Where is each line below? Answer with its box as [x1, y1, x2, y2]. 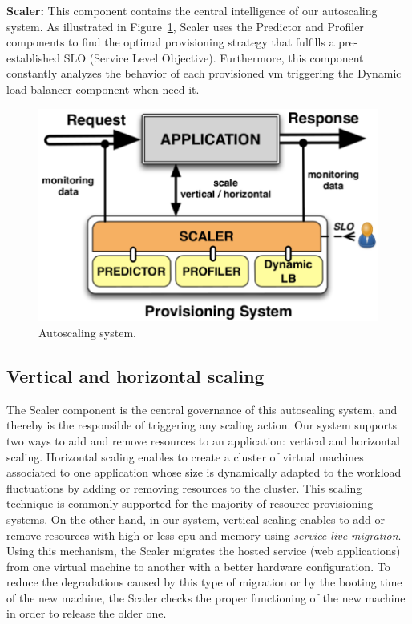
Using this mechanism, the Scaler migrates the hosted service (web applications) [6, 542, 401, 559]
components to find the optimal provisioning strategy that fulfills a [6, 34, 335, 50]
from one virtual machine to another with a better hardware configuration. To [6, 558, 390, 574]
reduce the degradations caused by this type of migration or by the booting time [6, 574, 402, 590]
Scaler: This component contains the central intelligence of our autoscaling [6, 2, 378, 18]
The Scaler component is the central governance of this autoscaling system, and [6, 401, 398, 417]
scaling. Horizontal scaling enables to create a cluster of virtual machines [6, 448, 364, 465]
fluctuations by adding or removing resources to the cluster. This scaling [6, 479, 362, 496]
